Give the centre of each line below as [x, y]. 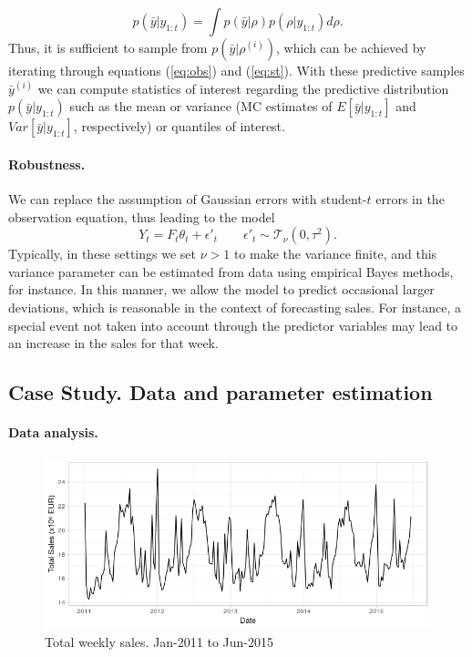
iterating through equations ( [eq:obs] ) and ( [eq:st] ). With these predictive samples [236, 70]
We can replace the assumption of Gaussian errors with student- [188, 198]
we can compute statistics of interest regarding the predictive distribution [243, 88]
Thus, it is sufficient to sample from [108, 47]
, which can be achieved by [351, 47]
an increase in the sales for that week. [113, 343]
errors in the [410, 198]
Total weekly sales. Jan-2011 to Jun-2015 [159, 642]
